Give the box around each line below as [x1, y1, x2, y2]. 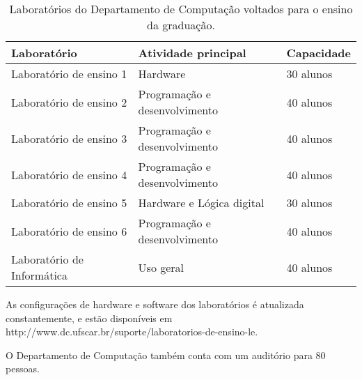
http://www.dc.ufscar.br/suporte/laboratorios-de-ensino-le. [6, 324, 258, 339]
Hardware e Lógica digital [138, 195, 265, 211]
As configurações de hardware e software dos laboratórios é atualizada [6, 297, 304, 311]
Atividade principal [138, 45, 246, 61]
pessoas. [6, 361, 40, 376]
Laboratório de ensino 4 [11, 166, 127, 183]
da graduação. [147, 17, 215, 33]
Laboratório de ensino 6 [11, 222, 127, 239]
